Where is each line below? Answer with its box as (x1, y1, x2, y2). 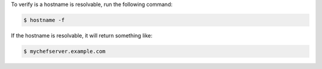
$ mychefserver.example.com (23, 48, 106, 55)
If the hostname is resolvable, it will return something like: (11, 32, 153, 39)
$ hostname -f (23, 17, 65, 23)
